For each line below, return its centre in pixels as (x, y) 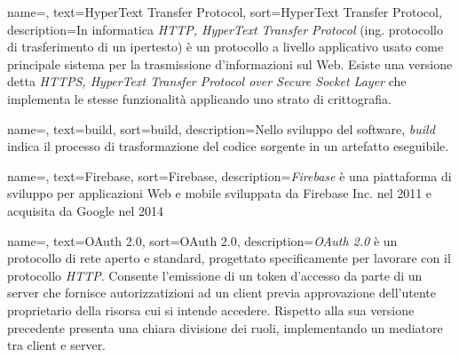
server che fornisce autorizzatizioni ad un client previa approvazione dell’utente (222, 293)
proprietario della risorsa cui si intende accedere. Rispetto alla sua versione (211, 309)
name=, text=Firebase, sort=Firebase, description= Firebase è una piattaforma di (229, 175)
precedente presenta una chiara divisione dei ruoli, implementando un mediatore (225, 327)
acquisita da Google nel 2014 (85, 210)
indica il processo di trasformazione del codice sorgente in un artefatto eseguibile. (228, 146)
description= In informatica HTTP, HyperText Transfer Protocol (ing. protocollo (225, 29)
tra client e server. (57, 345)
